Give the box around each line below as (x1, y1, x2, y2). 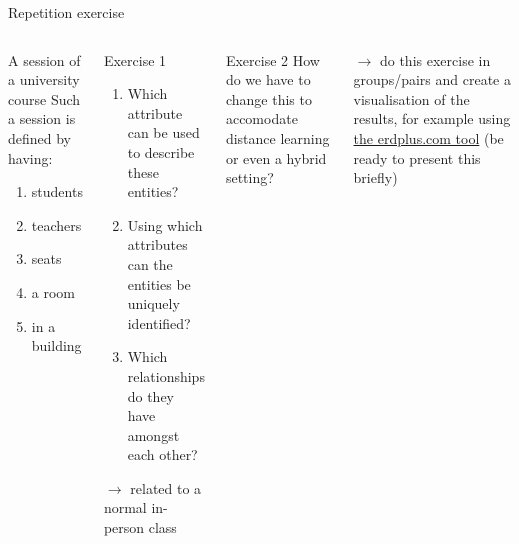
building (31, 335, 82, 356)
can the (127, 253, 173, 274)
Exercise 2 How (225, 49, 320, 70)
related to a (130, 477, 202, 498)
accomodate (225, 108, 298, 129)
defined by (8, 127, 72, 148)
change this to (225, 88, 312, 109)
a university (8, 69, 80, 90)
